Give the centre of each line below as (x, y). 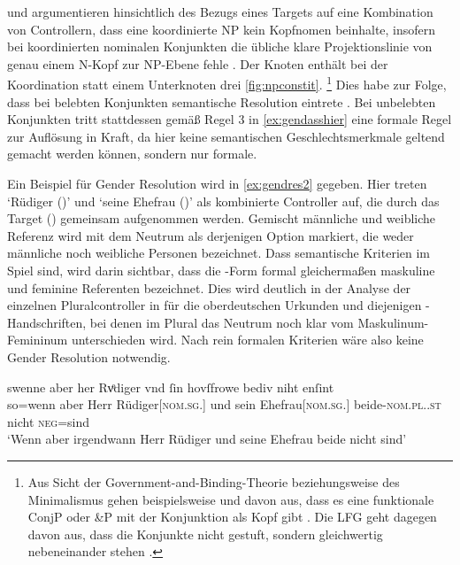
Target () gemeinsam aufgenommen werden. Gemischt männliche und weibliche (222, 218)
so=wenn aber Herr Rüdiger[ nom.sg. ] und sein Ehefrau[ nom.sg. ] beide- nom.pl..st (224, 404)
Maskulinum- (393, 322)
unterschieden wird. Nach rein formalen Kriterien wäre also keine (247, 340)
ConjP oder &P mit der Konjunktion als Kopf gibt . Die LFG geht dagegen (232, 517)
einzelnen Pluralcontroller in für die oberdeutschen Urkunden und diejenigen (215, 305)
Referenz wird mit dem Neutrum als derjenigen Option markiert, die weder (211, 235)
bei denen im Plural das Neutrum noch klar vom (222, 322)
